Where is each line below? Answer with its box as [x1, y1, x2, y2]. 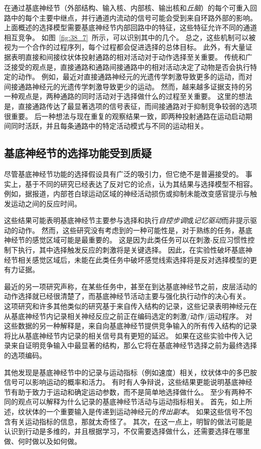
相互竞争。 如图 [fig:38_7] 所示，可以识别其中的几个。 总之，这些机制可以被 [4, 32, 256, 42]
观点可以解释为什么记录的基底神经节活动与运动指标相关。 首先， [18, 396, 231, 407]
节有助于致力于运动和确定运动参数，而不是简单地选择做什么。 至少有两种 [4, 386, 245, 397]
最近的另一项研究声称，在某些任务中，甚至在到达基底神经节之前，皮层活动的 [4, 281, 257, 291]
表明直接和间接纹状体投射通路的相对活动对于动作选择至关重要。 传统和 [11, 51, 245, 62]
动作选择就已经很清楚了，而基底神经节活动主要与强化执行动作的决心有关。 [4, 291, 250, 301]
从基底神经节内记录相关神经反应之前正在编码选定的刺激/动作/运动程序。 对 [4, 310, 252, 321]
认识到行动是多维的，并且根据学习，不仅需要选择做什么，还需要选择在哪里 [4, 426, 250, 436]
